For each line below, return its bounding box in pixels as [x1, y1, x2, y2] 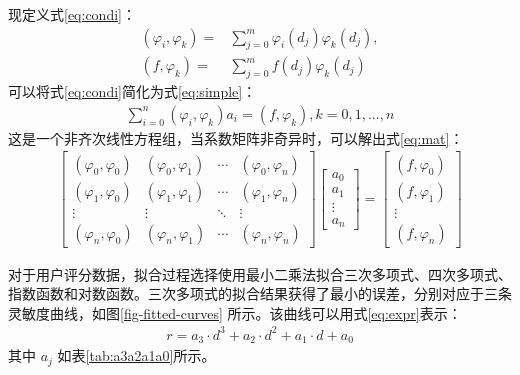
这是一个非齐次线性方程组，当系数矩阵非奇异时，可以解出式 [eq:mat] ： [8, 127, 464, 148]
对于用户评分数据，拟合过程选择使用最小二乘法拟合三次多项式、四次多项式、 [8, 263, 512, 284]
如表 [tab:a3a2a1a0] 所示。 [57, 345, 216, 366]
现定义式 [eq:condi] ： [8, 4, 136, 24]
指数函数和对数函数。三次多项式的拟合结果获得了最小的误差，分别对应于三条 [8, 283, 512, 304]
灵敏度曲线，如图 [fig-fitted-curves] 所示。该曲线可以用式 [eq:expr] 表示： [8, 302, 462, 323]
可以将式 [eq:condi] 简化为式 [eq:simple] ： [8, 81, 257, 102]
